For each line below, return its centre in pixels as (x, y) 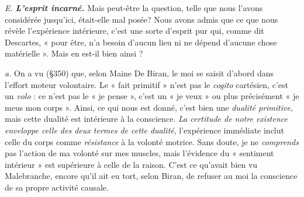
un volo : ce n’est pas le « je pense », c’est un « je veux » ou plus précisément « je (152, 96)
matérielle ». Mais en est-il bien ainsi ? (74, 53)
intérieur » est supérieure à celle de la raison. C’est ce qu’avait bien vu (131, 164)
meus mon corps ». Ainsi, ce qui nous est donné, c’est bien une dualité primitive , (149, 107)
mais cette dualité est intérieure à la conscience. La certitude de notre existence (146, 119)
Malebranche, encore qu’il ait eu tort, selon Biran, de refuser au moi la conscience (151, 176)
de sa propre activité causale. (57, 187)
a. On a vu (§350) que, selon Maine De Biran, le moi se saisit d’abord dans (139, 73)
